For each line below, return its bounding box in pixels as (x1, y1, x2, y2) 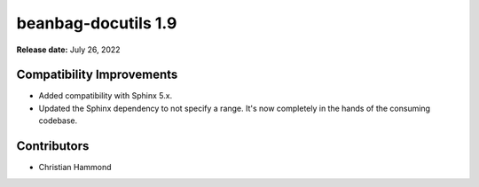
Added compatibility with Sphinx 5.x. (38, 90, 173, 101)
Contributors (16, 138, 90, 154)
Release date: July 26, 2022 (16, 44, 121, 55)
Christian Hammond (38, 162, 112, 173)
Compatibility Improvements (16, 67, 178, 82)
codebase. (38, 115, 78, 126)
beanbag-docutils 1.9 (16, 13, 177, 33)
